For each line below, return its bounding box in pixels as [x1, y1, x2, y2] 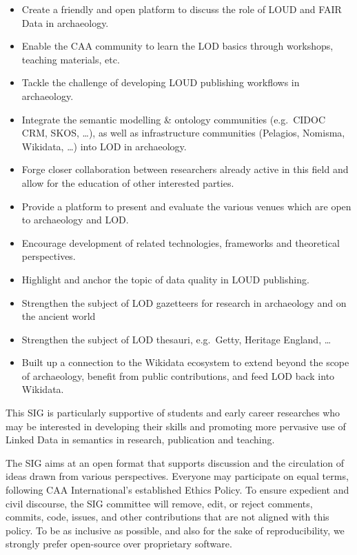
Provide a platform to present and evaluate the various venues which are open [21, 199, 351, 213]
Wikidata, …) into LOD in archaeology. [21, 139, 187, 153]
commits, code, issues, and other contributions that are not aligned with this [6, 509, 329, 524]
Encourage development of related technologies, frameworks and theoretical [21, 235, 340, 250]
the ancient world [21, 309, 96, 323]
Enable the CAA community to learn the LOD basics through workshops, [21, 39, 334, 53]
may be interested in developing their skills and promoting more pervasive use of [6, 418, 346, 433]
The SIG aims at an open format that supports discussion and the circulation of [6, 455, 345, 470]
